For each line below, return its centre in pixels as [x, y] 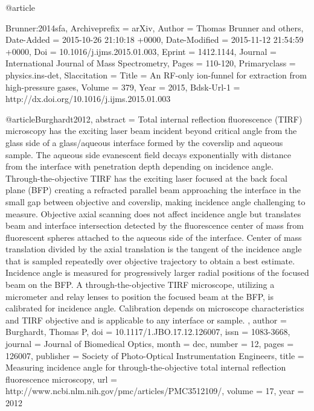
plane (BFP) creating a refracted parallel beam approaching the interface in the [153, 190]
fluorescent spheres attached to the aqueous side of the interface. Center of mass [154, 237]
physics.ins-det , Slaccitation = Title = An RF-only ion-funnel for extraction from [156, 75]
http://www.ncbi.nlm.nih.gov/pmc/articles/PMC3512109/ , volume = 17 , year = [155, 391]
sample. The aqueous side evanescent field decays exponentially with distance [148, 154]
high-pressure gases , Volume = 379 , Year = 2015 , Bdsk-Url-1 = [123, 87]
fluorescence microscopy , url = [61, 379]
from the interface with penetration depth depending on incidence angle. [139, 166]
